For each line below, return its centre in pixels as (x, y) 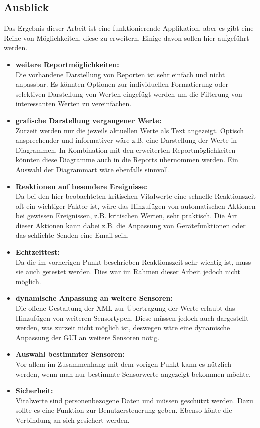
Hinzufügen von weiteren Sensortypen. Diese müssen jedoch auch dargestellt (132, 317)
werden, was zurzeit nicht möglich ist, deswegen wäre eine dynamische (123, 327)
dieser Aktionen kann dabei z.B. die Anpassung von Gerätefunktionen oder (131, 225)
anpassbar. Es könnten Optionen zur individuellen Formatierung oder (122, 84)
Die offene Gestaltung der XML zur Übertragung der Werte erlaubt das (125, 308)
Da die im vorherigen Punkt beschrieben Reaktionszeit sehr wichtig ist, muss (133, 261)
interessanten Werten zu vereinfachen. (74, 104)
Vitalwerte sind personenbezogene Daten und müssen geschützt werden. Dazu (134, 400)
